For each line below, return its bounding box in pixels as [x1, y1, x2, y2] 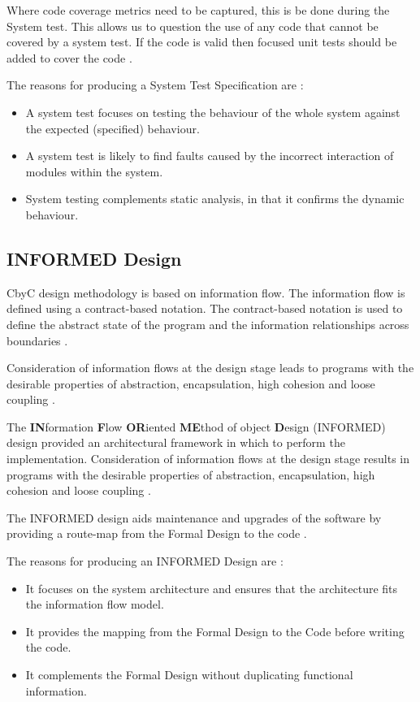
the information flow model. [25, 596, 164, 613]
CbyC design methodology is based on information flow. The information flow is [6, 284, 405, 301]
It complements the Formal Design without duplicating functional [25, 666, 353, 683]
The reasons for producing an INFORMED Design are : [6, 552, 284, 570]
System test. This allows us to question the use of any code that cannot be [6, 17, 379, 34]
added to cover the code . [6, 49, 132, 66]
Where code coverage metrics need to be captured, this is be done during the [6, 2, 390, 18]
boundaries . [6, 331, 68, 349]
